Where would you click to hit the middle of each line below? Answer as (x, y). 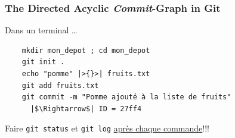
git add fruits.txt (60, 85)
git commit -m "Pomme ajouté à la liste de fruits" (126, 97)
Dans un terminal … (41, 30)
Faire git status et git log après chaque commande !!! (107, 128)
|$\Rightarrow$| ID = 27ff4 (86, 109)
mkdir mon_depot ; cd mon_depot (86, 50)
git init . (43, 62)
